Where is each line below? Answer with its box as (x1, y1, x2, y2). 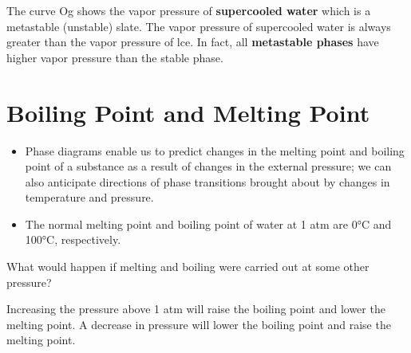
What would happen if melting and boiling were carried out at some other (6, 258, 370, 275)
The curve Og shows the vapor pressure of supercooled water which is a (6, 2, 371, 18)
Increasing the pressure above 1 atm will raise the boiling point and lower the (6, 300, 385, 317)
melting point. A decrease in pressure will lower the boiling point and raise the (6, 316, 391, 332)
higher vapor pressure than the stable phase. (6, 49, 223, 65)
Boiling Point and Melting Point (6, 96, 370, 128)
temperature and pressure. (25, 189, 154, 206)
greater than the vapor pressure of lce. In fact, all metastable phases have (6, 33, 379, 50)
